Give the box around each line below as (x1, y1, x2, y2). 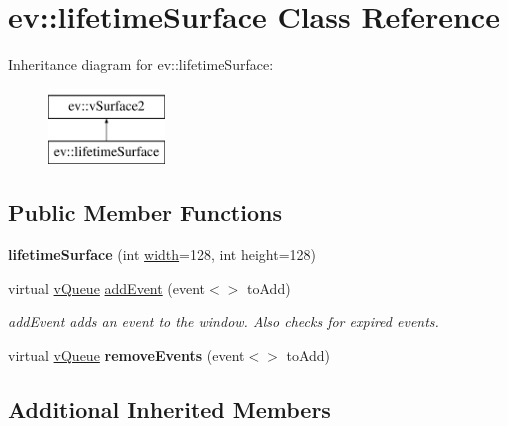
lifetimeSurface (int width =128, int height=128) (8, 244, 316, 265)
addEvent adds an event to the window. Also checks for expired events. (8, 311, 439, 332)
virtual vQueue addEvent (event (8, 277, 206, 298)
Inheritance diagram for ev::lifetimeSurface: (8, 54, 274, 75)
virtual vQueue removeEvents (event (8, 344, 245, 365)
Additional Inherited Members (8, 393, 331, 424)
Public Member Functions (8, 197, 282, 228)
